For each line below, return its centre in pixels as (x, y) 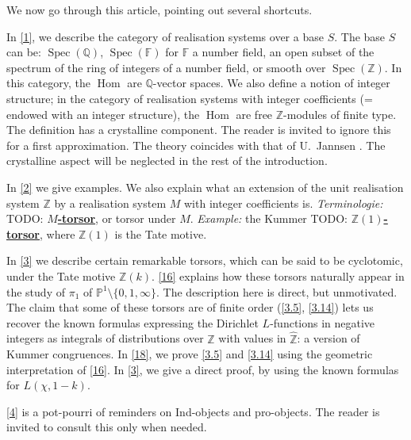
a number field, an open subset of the (283, 52)
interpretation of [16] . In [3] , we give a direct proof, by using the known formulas (203, 369)
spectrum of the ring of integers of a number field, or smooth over (166, 67)
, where (58, 233)
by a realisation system (110, 203)
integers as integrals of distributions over (105, 338)
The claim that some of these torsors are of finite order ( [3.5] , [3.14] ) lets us (190, 307)
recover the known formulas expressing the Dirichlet (133, 322)
